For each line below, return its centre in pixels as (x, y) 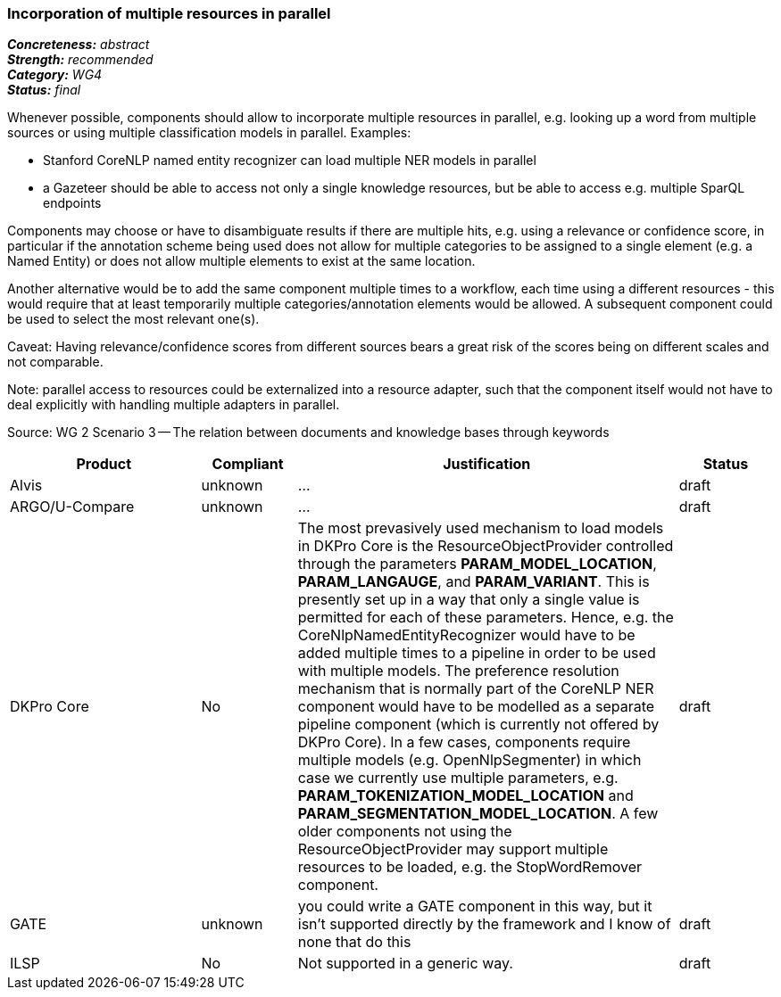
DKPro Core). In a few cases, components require (464, 742)
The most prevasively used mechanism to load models (481, 528)
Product (104, 464)
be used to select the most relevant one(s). (133, 319)
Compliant (248, 464)
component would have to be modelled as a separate (476, 707)
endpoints (72, 203)
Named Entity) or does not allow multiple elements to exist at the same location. (241, 261)
